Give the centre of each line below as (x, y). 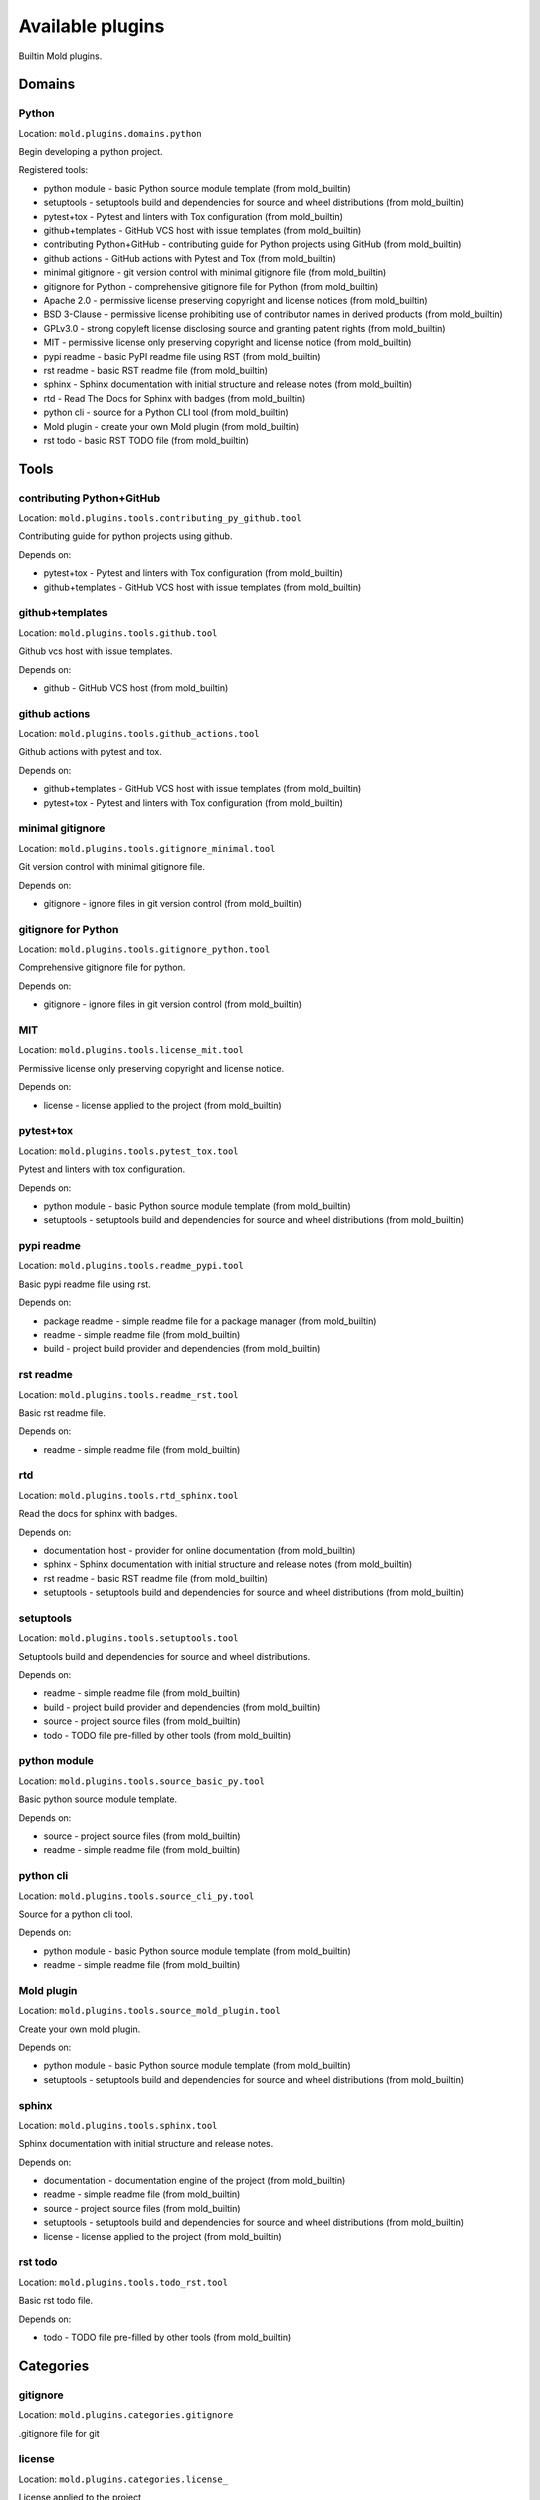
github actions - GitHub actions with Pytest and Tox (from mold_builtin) (190, 258)
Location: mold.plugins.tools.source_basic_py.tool (141, 1781)
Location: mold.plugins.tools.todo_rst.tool (123, 2282)
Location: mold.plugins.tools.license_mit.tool (131, 1050)
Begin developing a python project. (91, 152)
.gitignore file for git (59, 2433)
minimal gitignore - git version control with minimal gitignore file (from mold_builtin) (215, 272)
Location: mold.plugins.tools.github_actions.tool (139, 734)
